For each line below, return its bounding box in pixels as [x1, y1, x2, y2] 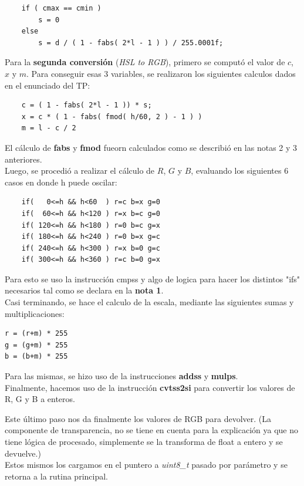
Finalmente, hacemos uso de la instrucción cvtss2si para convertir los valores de [5, 381, 295, 393]
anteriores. [5, 153, 42, 165]
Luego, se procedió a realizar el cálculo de [5, 164, 155, 177]
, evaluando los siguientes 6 [191, 164, 289, 177]
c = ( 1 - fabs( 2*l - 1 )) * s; [21, 101, 152, 110]
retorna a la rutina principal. [5, 470, 108, 482]
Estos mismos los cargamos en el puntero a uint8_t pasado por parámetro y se [5, 458, 288, 471]
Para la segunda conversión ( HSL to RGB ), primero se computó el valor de [5, 56, 285, 68]
